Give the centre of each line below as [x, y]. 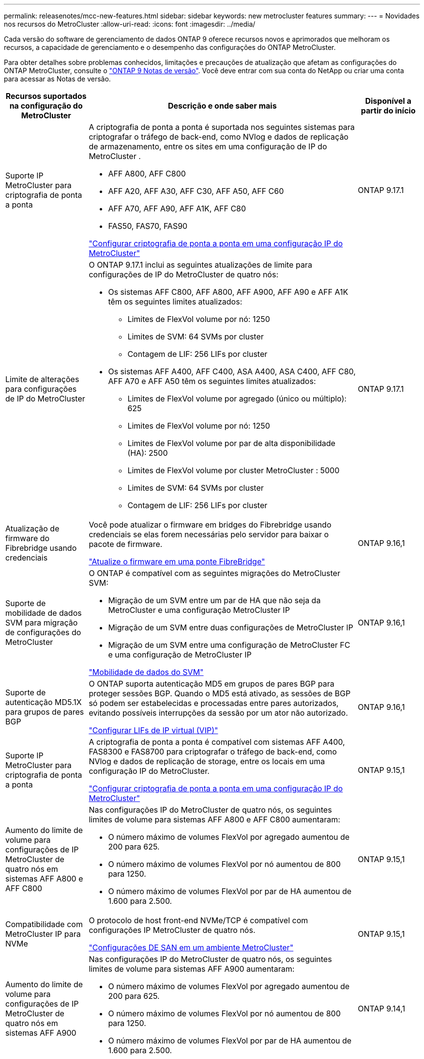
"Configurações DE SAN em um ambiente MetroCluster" [191, 947]
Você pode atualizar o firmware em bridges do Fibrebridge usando [210, 525]
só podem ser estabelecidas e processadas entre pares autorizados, [214, 703]
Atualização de [32, 529]
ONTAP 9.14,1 [381, 1009]
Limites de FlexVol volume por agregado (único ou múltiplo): [237, 399]
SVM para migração [42, 623]
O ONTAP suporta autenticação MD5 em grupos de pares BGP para [212, 684]
